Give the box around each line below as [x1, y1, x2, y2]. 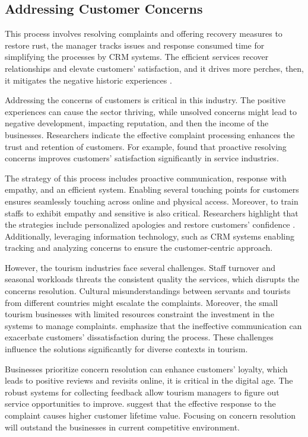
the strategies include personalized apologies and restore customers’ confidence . [5, 218, 296, 231]
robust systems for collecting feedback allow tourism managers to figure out [5, 385, 280, 398]
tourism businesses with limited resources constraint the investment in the [5, 308, 274, 320]
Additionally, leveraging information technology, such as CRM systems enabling [5, 229, 294, 242]
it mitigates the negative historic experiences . [5, 74, 172, 86]
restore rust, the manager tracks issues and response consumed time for [5, 39, 265, 51]
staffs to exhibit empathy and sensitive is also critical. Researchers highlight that [5, 206, 299, 219]
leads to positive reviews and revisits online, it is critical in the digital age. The [5, 374, 293, 387]
